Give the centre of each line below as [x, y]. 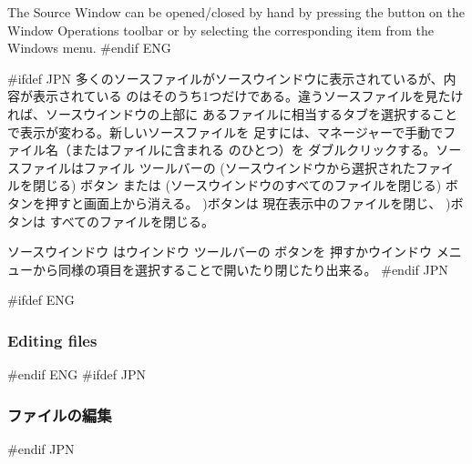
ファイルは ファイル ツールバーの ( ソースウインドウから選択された [218, 167]
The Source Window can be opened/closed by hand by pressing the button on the [236, 12]
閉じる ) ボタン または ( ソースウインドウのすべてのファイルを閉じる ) [237, 185]
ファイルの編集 [60, 414]
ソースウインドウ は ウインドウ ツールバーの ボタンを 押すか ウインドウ [220, 252]
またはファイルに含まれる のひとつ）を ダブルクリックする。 [253, 150]
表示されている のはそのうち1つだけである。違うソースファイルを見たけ [248, 96]
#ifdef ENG [41, 300]
